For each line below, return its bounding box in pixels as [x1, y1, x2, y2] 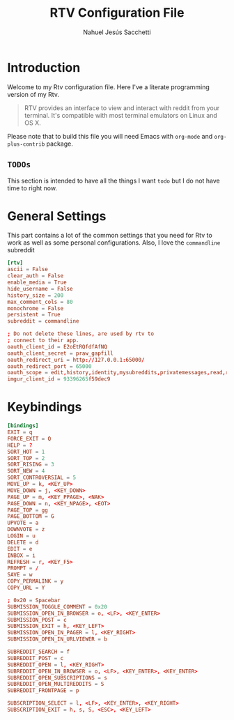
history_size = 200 [7, 291, 64, 299]
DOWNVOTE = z [7, 526, 45, 533]
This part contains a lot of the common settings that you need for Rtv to [7, 231, 212, 240]
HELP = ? [7, 441, 33, 449]
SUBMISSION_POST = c [7, 616, 68, 623]
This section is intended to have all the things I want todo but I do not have [7, 176, 221, 185]
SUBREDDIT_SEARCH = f [7, 648, 70, 655]
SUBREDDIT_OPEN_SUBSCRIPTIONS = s [7, 674, 108, 681]
